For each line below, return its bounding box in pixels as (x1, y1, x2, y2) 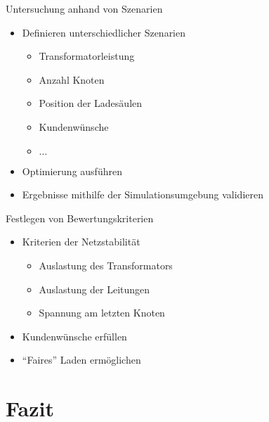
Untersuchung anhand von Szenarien (6, 1, 163, 15)
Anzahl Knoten (39, 72, 105, 87)
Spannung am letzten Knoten (39, 305, 165, 320)
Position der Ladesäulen (39, 96, 143, 110)
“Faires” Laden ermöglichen (22, 352, 141, 367)
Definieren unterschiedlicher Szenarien (22, 25, 186, 39)
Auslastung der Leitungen (39, 281, 150, 296)
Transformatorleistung (39, 49, 135, 63)
